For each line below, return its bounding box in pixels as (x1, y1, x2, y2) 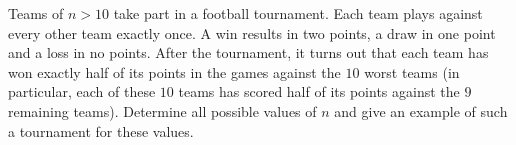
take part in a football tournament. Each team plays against (113, 3, 483, 23)
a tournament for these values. (8, 120, 194, 141)
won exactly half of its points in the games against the (8, 61, 341, 82)
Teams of (8, 3, 64, 23)
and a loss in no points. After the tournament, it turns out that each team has (8, 42, 489, 63)
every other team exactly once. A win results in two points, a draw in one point (8, 22, 496, 43)
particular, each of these (8, 81, 156, 102)
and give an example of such (334, 100, 508, 121)
